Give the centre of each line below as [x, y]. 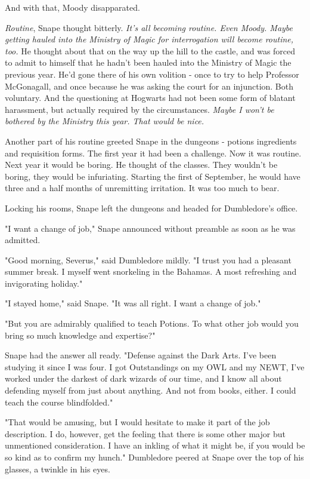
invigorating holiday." [44, 283]
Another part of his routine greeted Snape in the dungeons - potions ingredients [151, 141]
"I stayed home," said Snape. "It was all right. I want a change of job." [133, 303]
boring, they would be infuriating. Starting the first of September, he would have [153, 176]
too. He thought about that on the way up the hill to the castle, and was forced [150, 50]
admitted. [23, 240]
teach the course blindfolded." [59, 402]
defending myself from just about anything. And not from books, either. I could [151, 390]
